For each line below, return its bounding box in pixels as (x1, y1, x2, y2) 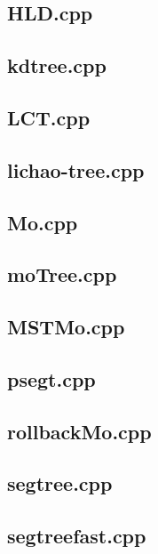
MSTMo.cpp (7, 313, 125, 341)
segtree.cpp (7, 470, 113, 497)
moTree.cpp (7, 261, 117, 288)
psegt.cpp (7, 365, 96, 392)
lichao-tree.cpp (7, 156, 145, 183)
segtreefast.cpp (7, 522, 146, 550)
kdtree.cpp (7, 52, 107, 79)
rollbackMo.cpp (7, 417, 152, 445)
